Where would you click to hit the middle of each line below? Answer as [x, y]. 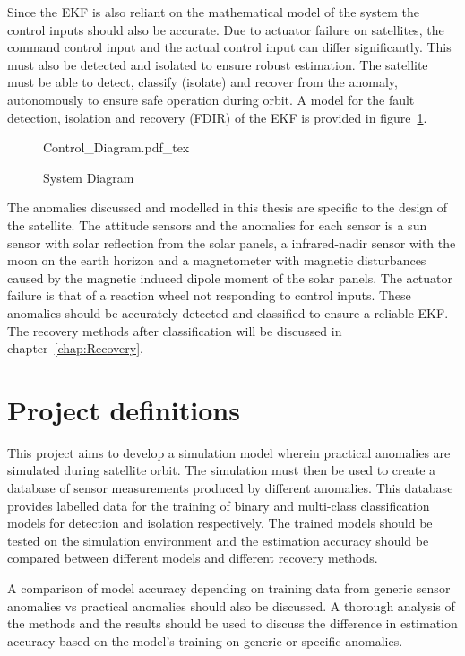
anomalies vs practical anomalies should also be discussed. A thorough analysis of [231, 605]
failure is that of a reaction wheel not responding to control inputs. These [209, 295]
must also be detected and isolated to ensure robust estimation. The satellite [218, 64]
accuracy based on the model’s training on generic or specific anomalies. [205, 640]
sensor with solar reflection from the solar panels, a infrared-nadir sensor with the [232, 242]
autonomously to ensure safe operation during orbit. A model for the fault [211, 99]
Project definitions [124, 409]
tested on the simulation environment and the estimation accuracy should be [218, 540]
